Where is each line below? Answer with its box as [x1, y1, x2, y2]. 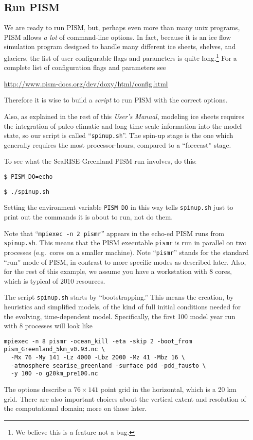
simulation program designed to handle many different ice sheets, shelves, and [4, 41, 236, 51]
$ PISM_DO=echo [4, 173, 53, 181]
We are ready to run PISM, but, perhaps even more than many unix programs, [4, 22, 240, 33]
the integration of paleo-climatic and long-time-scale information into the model [4, 120, 242, 131]
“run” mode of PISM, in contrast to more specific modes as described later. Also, [4, 256, 246, 267]
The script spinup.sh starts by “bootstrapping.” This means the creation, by [4, 292, 234, 302]
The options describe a [4, 384, 72, 394]
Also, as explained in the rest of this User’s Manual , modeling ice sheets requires [4, 111, 245, 121]
